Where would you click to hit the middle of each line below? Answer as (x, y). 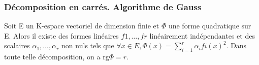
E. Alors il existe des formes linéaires (61, 35)
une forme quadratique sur (210, 26)
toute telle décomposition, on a (52, 57)
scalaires (17, 45)
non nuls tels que (88, 45)
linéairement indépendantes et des (202, 35)
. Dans (236, 45)
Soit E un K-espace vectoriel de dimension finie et (82, 26)
